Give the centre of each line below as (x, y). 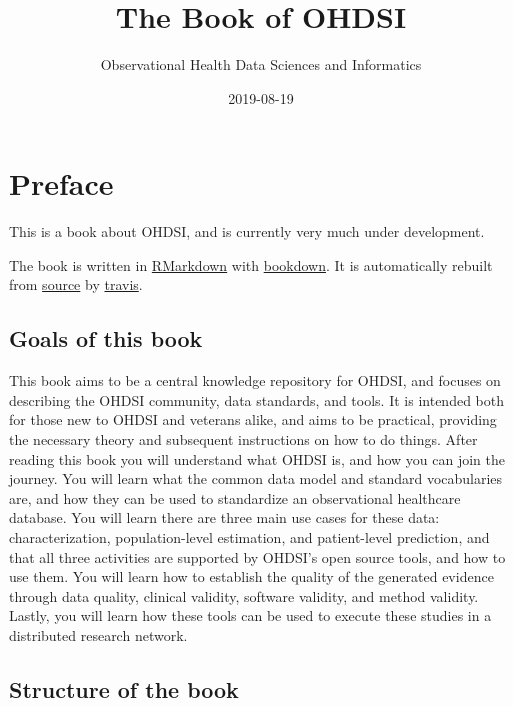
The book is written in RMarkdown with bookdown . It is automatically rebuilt (251, 264)
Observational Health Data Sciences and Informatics (261, 64)
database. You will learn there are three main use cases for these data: (224, 517)
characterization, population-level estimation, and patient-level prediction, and (249, 536)
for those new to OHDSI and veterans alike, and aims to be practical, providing (253, 419)
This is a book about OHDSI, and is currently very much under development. (247, 231)
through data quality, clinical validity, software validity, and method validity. (244, 595)
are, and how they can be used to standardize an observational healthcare (235, 497)
